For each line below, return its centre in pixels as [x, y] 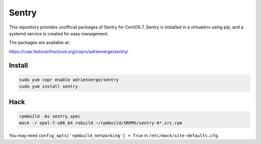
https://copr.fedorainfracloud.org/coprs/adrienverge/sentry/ [69, 51]
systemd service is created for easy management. [59, 33]
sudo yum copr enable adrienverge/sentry [69, 79]
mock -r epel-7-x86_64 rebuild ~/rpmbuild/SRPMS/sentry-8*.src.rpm [101, 123]
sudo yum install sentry [49, 86]
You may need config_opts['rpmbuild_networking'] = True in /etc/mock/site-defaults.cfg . [114, 136]
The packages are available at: [39, 43]
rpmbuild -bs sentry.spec [50, 116]
